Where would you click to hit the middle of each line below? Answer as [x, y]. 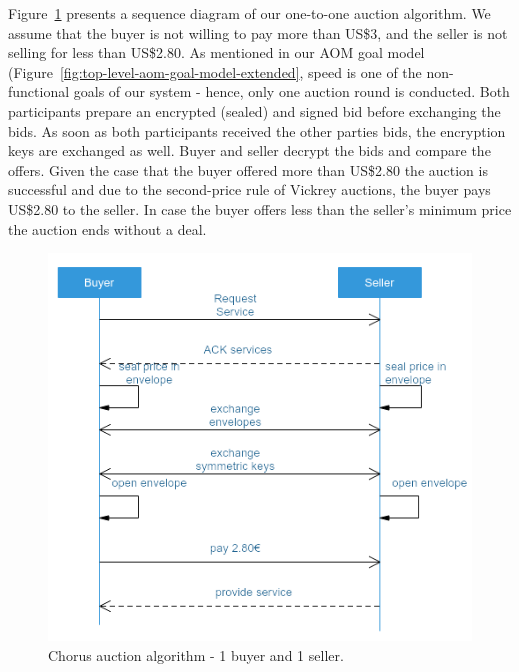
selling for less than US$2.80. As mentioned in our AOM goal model [216, 52]
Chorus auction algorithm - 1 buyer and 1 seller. [196, 654]
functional [39, 91]
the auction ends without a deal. [107, 228]
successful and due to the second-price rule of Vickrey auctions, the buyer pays [249, 189]
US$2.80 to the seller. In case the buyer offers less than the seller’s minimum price [260, 208]
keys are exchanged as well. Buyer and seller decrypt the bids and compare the [249, 150]
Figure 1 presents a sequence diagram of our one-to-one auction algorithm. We [249, 13]
